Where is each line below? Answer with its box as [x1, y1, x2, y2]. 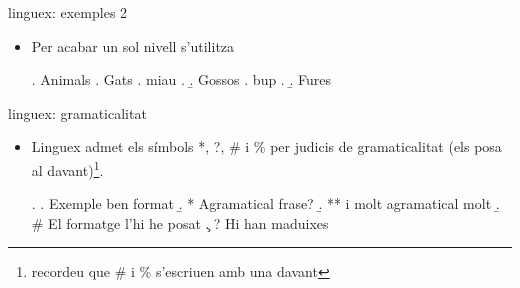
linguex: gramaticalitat [8, 102, 147, 123]
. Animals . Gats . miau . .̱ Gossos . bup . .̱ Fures [31, 69, 331, 90]
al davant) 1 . [31, 156, 104, 180]
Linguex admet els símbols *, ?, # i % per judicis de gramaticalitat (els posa [31, 136, 502, 157]
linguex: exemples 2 [8, 2, 128, 22]
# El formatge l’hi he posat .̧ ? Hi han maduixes [31, 212, 329, 233]
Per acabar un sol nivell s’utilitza [31, 35, 235, 56]
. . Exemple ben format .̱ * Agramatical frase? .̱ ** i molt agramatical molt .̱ [31, 193, 500, 214]
